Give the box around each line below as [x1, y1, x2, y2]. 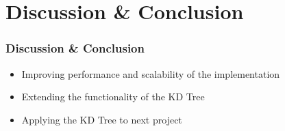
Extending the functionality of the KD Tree [21, 89, 205, 104]
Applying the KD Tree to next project [21, 112, 182, 126]
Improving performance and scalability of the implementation [21, 66, 280, 81]
